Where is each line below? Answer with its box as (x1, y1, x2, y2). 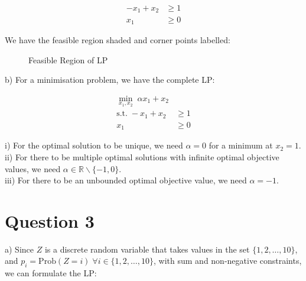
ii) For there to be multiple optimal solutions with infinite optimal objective (5, 150, 279, 163)
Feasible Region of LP (28, 53, 108, 66)
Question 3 (5, 208, 95, 232)
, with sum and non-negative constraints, (154, 254, 302, 267)
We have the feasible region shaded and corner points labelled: (5, 33, 230, 46)
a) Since (5, 243, 34, 255)
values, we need (5, 162, 61, 175)
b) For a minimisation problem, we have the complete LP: (5, 73, 215, 86)
